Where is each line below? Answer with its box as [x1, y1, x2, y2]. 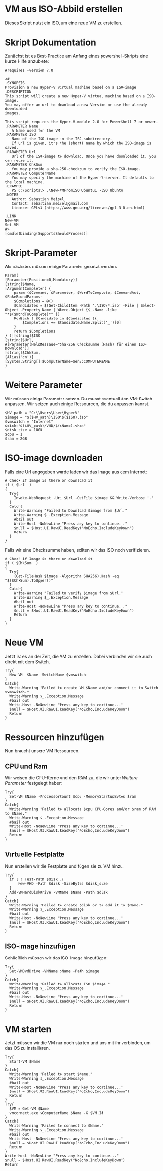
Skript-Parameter [5, 247, 77, 259]
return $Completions [14, 329, 56, 334]
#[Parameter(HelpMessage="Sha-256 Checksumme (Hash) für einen [5, 342, 137, 346]
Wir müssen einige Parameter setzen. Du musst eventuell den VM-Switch [5, 396, 153, 401]
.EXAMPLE [5, 184, 23, 188]
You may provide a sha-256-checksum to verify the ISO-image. [11, 166, 141, 171]
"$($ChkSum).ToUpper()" [5, 578, 54, 583]
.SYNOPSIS [5, 80, 25, 85]
